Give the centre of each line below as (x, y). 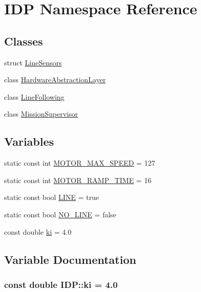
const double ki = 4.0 (38, 231)
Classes (24, 41)
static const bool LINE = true (52, 197)
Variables (29, 141)
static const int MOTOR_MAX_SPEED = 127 (80, 163)
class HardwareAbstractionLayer (55, 80)
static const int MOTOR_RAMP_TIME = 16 (78, 180)
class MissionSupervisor (41, 114)
